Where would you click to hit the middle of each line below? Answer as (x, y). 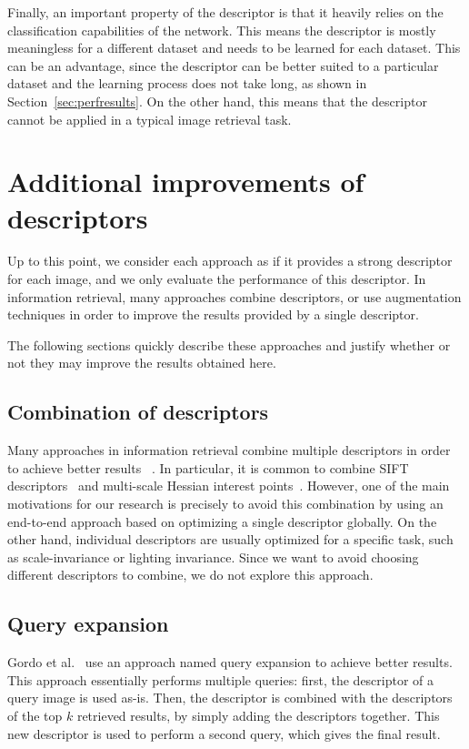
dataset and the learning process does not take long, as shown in (187, 83)
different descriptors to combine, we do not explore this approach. (190, 575)
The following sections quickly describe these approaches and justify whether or (229, 344)
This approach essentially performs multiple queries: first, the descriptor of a (221, 679)
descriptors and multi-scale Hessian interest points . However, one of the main (229, 486)
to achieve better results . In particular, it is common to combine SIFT (208, 467)
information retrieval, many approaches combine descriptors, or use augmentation (234, 296)
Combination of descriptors (138, 412)
